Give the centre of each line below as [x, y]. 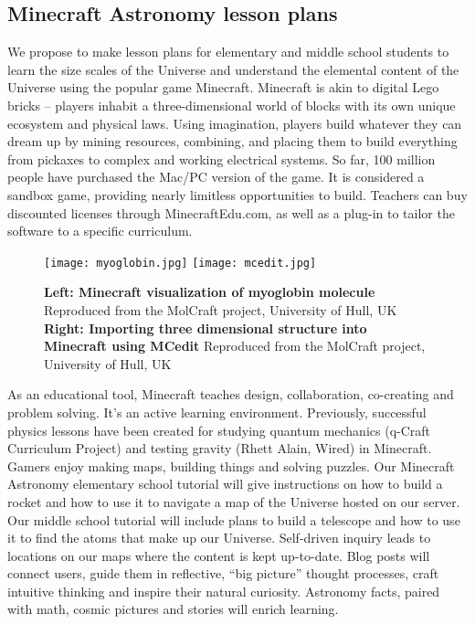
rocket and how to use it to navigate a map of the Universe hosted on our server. [234, 501]
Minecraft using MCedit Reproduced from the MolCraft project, [235, 346]
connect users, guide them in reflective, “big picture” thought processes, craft [223, 573]
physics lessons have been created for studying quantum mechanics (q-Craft [219, 430]
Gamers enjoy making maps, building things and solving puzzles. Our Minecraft [231, 465]
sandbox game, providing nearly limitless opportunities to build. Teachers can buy [237, 194]
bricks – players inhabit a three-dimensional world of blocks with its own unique [232, 105]
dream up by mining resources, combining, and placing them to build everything [232, 141]
